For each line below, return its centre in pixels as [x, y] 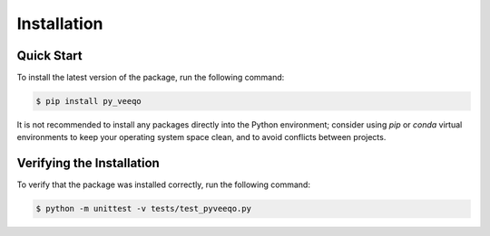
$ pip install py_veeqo [89, 101]
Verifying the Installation [88, 163]
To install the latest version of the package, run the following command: [151, 78]
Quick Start [49, 56]
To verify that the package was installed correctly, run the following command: [163, 184]
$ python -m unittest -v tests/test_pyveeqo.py [143, 209]
